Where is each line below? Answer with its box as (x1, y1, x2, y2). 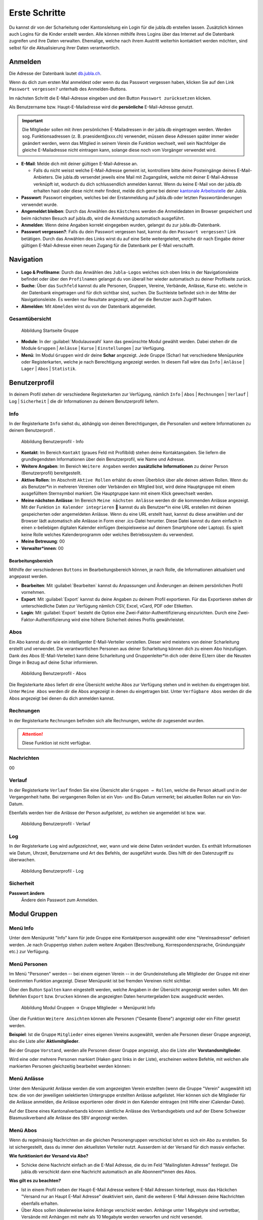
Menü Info (9, 925, 34, 932)
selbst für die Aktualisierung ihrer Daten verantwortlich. (9, 44, 120, 51)
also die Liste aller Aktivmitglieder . (9, 1038, 80, 1044)
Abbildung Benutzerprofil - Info (21, 438, 84, 444)
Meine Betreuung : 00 (21, 538, 65, 544)
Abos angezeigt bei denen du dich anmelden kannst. (9, 695, 115, 701)
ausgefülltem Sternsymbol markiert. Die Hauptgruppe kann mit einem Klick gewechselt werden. (21, 490, 213, 496)
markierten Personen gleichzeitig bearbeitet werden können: (9, 1063, 131, 1069)
